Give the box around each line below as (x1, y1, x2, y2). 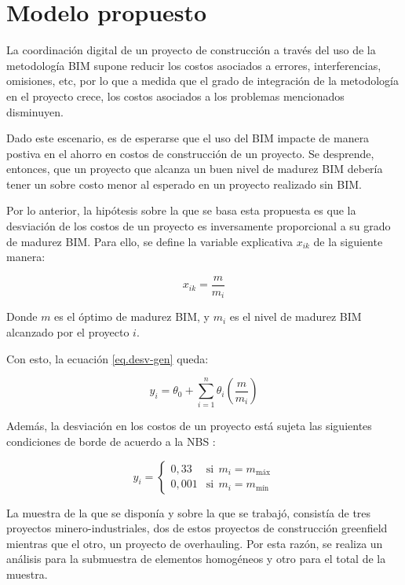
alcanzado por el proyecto (6, 323, 130, 340)
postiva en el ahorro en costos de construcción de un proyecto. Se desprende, (6, 145, 374, 161)
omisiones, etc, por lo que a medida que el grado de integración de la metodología (6, 72, 399, 89)
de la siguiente (313, 233, 383, 249)
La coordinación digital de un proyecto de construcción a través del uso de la (6, 42, 376, 58)
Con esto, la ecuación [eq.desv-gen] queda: (6, 350, 209, 366)
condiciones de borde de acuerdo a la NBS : (6, 433, 216, 450)
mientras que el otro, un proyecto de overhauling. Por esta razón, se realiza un (6, 535, 383, 551)
